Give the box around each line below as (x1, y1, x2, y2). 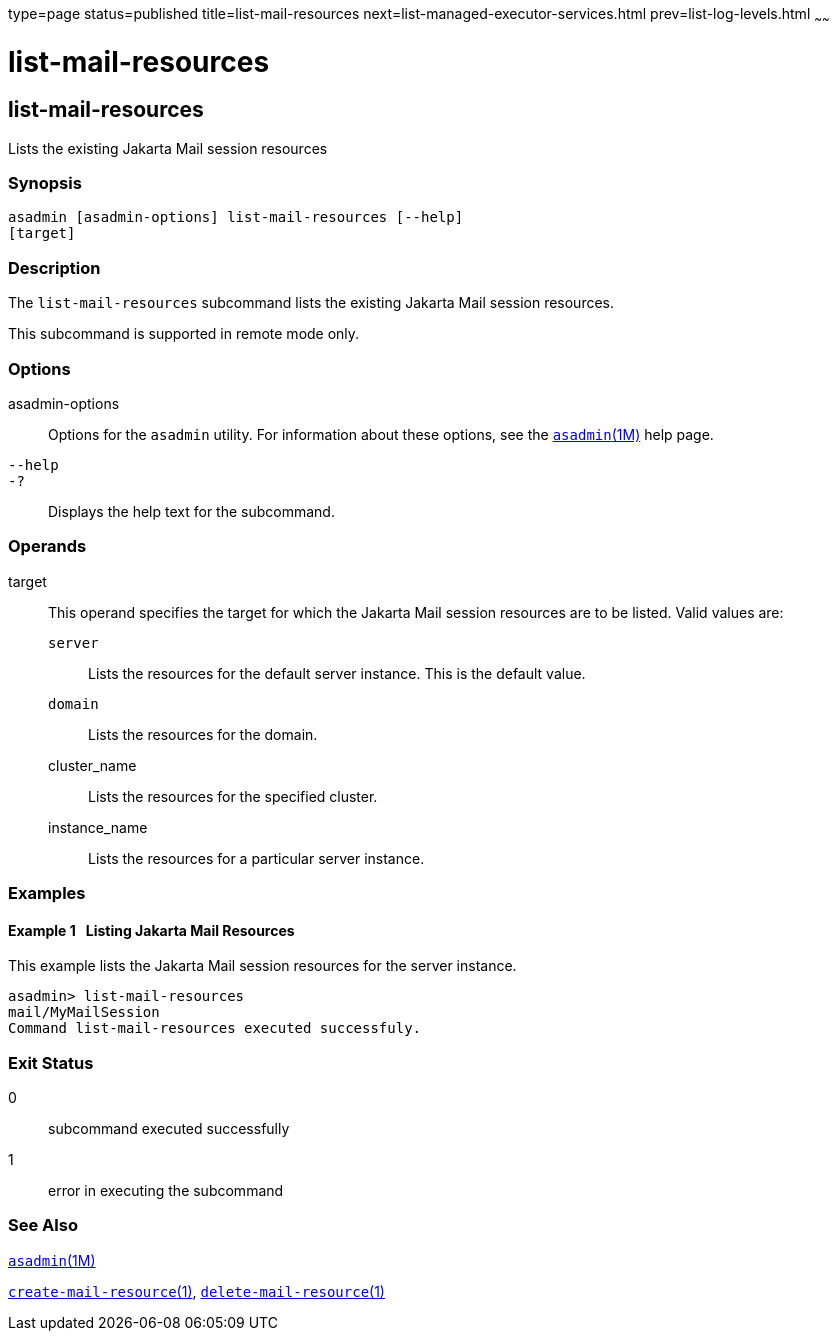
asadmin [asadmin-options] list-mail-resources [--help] (8, 209, 464, 226)
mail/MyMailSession (8, 1004, 160, 1021)
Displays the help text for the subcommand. (48, 502, 335, 520)
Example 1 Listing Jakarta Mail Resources (8, 921, 295, 939)
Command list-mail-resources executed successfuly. (8, 1020, 422, 1037)
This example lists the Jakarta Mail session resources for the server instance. (8, 957, 517, 975)
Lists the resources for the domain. (88, 725, 318, 743)
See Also (8, 1215, 78, 1236)
